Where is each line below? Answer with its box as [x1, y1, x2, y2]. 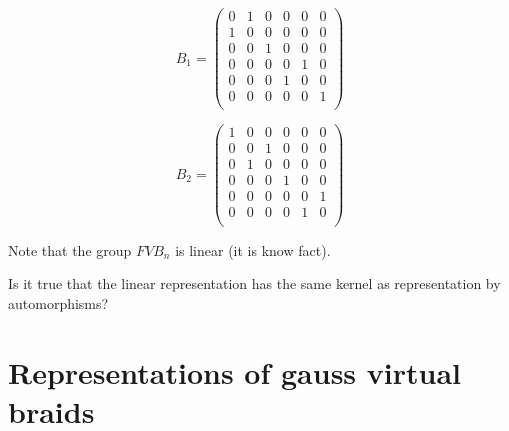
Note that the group [8, 239, 132, 260]
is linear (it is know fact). [175, 239, 331, 260]
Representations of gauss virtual [8, 351, 461, 392]
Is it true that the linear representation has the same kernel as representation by [8, 273, 501, 294]
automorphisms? [8, 292, 109, 313]
